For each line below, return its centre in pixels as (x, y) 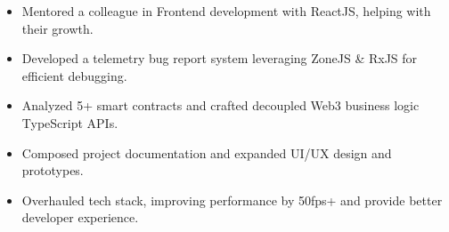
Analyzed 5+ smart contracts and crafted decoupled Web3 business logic (220, 105)
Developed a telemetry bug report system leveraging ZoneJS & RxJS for (220, 58)
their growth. (57, 28)
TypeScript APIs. (70, 122)
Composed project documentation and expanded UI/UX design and (207, 152)
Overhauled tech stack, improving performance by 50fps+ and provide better (232, 200)
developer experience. (80, 217)
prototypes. (53, 170)
